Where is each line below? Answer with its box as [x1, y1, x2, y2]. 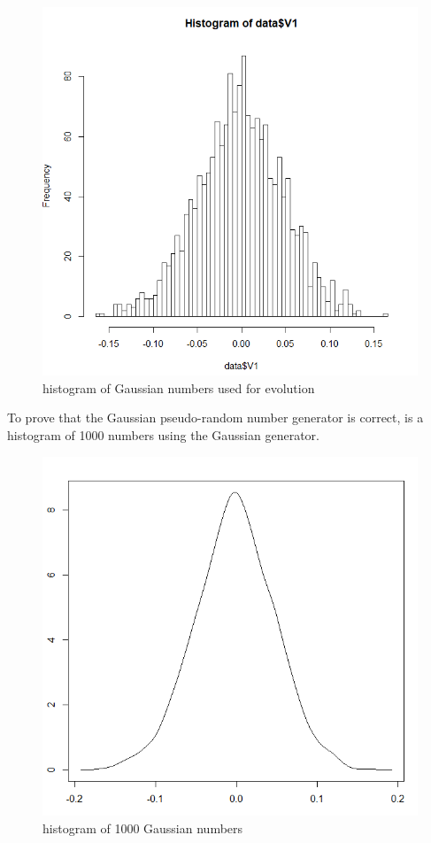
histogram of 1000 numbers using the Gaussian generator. [7, 426, 319, 445]
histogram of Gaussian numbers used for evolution [42, 378, 315, 397]
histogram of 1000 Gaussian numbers [42, 818, 243, 837]
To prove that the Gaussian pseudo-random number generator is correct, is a [7, 408, 424, 427]
